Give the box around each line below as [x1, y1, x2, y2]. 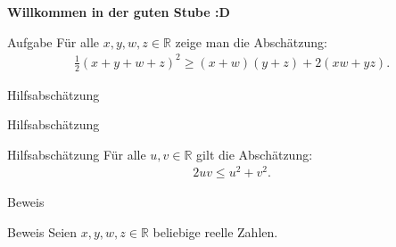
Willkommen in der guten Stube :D [7, 3, 230, 21]
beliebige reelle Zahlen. [153, 223, 278, 242]
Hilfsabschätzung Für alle [7, 144, 146, 163]
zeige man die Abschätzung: [175, 32, 327, 51]
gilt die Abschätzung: [196, 144, 313, 163]
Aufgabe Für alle [7, 32, 100, 51]
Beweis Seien [7, 223, 78, 242]
